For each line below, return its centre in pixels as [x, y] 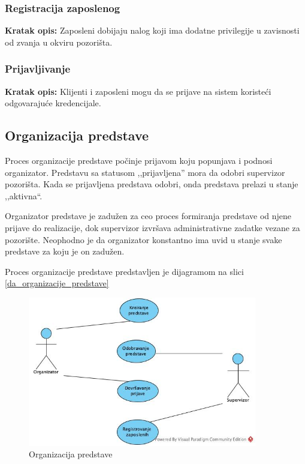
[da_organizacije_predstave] [57, 283]
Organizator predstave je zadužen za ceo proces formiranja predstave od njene [148, 216]
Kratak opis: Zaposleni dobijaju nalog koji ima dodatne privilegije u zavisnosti [152, 30]
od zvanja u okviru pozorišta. [59, 42]
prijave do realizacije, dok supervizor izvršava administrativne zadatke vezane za [152, 227]
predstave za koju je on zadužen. [65, 251]
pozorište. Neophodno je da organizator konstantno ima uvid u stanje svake [144, 239]
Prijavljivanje [38, 69]
